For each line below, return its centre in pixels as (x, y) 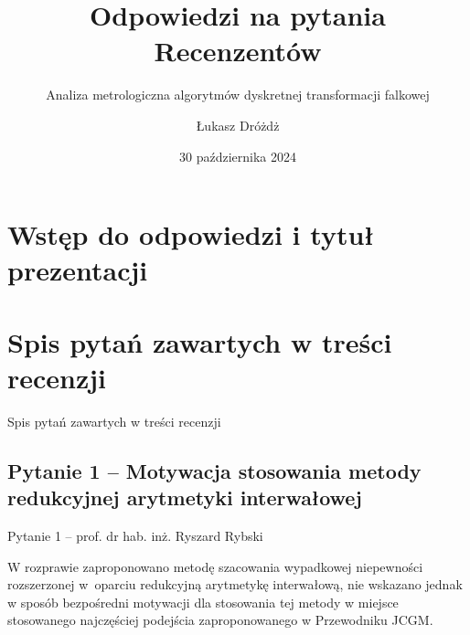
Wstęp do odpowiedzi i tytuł (191, 234)
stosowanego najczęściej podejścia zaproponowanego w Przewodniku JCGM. (220, 620)
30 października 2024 (238, 156)
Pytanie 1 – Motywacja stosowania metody (214, 470)
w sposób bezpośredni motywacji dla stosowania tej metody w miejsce (203, 602)
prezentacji (78, 270)
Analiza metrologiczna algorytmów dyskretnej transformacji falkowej (238, 95)
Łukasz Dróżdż (238, 125)
